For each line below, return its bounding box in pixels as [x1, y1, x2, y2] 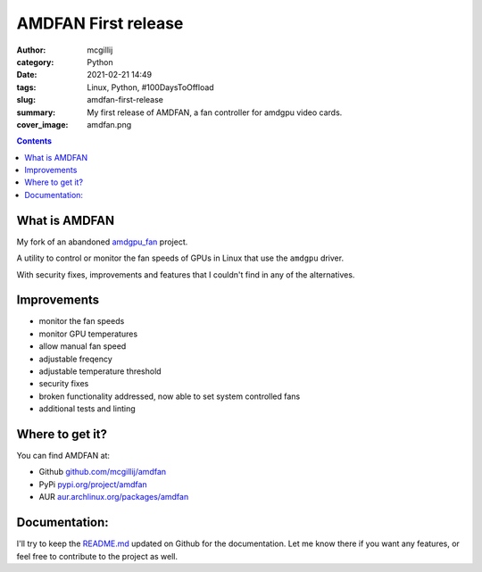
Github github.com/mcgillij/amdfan [38, 467, 167, 477]
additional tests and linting [38, 403, 136, 414]
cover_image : [16, 119, 69, 129]
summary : [16, 107, 56, 118]
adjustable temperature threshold [38, 366, 162, 377]
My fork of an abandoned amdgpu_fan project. [16, 236, 188, 247]
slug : [16, 95, 36, 105]
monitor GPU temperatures [38, 328, 138, 339]
